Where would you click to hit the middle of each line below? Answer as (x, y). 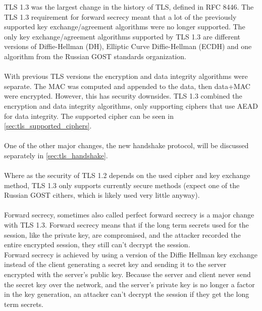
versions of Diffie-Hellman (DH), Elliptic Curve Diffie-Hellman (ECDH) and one (128, 46)
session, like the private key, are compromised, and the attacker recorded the (122, 234)
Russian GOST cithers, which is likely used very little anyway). (102, 195)
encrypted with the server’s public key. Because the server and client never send (127, 274)
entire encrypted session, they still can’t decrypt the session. (97, 245)
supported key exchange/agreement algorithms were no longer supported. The (125, 27)
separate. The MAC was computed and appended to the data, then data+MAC (127, 86)
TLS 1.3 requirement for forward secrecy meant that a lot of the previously (120, 16)
